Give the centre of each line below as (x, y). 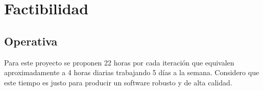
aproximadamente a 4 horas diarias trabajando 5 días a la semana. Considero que (132, 72)
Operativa (31, 41)
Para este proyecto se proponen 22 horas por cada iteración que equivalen (119, 62)
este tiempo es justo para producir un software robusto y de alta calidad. (118, 82)
